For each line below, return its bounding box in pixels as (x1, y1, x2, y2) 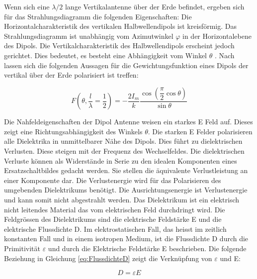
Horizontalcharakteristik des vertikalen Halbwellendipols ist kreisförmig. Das (4, 21, 237, 31)
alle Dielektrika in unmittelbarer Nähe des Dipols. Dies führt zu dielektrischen (4, 136, 243, 146)
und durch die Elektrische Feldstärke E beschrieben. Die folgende (48, 243, 247, 253)
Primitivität (4, 243, 40, 253)
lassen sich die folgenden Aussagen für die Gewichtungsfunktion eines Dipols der (4, 60, 249, 70)
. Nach (214, 50, 235, 60)
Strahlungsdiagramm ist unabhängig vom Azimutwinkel (4, 30, 173, 41)
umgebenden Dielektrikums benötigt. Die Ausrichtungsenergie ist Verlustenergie (4, 185, 248, 195)
